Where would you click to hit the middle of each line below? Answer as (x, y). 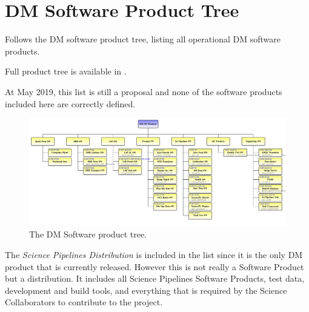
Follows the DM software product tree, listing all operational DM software (143, 39)
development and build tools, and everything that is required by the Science (146, 290)
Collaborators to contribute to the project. (84, 302)
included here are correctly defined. (70, 103)
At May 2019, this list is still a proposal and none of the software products (144, 91)
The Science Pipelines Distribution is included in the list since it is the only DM (154, 254)
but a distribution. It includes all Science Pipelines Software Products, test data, (155, 278)
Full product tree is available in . (66, 71)
